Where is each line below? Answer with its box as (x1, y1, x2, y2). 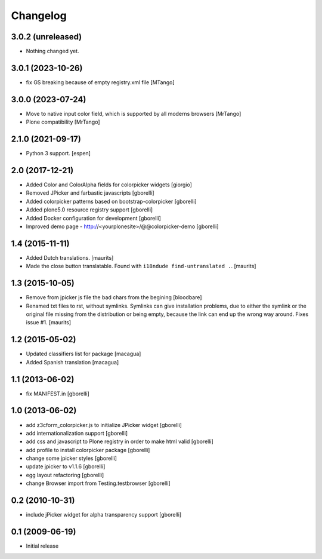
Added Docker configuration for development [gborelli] (26, 214, 161, 222)
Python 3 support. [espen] (26, 150, 91, 157)
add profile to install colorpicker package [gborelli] (26, 446, 150, 453)
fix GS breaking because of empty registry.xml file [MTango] (26, 78, 175, 86)
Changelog (11, 9, 67, 22)
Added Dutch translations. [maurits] (26, 254, 114, 261)
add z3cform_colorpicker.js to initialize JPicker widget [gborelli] (26, 421, 182, 428)
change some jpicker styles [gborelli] (26, 454, 117, 462)
